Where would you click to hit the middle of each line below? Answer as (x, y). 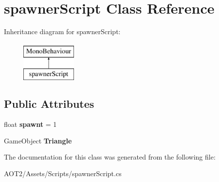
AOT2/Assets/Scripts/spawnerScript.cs (63, 173)
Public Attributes (49, 104)
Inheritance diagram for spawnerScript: (62, 31)
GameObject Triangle (38, 140)
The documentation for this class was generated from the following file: (110, 157)
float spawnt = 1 (30, 124)
